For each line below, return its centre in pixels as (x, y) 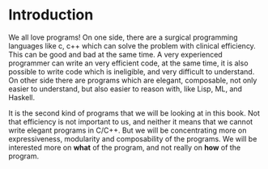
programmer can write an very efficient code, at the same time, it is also (128, 63)
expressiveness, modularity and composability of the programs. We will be (133, 138)
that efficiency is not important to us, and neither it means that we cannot (131, 121)
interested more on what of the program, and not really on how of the (125, 147)
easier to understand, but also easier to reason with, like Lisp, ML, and (125, 89)
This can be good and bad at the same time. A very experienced (115, 54)
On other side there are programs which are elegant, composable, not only (133, 80)
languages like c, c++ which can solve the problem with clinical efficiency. (132, 45)
